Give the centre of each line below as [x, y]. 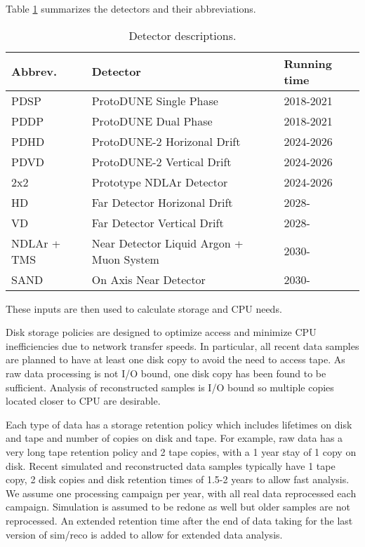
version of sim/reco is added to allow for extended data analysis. [144, 534]
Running [308, 63]
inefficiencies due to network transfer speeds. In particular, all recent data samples [182, 345]
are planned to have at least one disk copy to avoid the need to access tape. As [175, 359]
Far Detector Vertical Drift [158, 222]
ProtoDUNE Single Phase [155, 100]
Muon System [125, 259]
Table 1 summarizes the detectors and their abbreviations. [131, 8]
